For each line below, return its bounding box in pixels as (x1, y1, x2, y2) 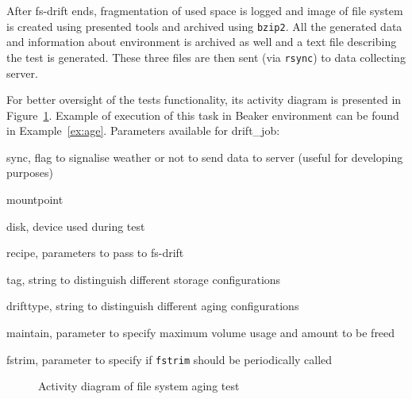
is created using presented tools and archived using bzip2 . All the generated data (6, 17, 402, 34)
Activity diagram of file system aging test (38, 378, 240, 394)
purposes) (6, 164, 53, 181)
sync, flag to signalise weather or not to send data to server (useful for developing (6, 148, 403, 165)
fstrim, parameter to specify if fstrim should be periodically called (6, 351, 333, 367)
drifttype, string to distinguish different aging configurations (6, 297, 299, 314)
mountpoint (6, 191, 64, 208)
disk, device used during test (6, 217, 145, 234)
